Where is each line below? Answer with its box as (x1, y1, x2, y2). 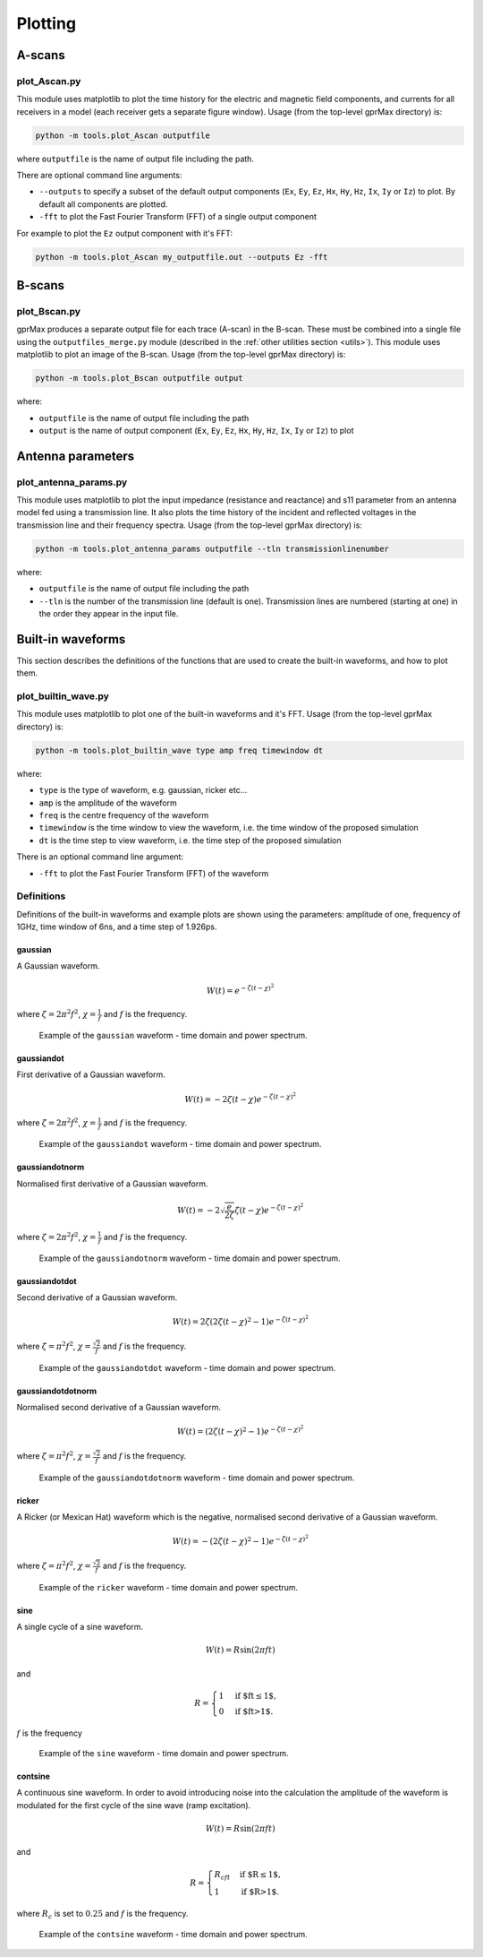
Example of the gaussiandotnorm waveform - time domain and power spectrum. (38, 1253, 341, 1263)
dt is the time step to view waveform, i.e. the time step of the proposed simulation (38, 834, 342, 846)
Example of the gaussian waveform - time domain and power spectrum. (38, 1030, 308, 1041)
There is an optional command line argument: (16, 851, 183, 862)
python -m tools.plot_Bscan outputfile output (35, 373, 243, 384)
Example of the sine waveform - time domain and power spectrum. (38, 1748, 289, 1759)
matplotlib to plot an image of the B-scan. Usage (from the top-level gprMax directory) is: (16, 349, 346, 360)
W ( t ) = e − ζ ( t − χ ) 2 (206, 982, 275, 996)
